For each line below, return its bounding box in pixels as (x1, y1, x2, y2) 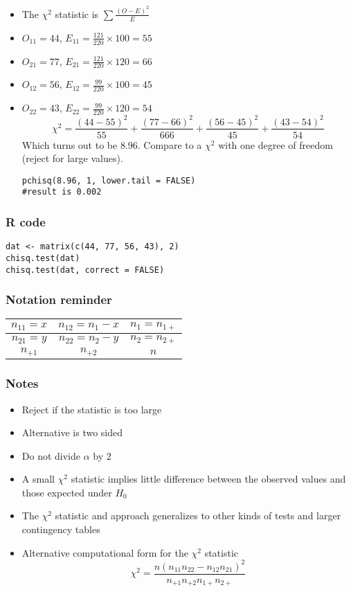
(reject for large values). (21, 151, 123, 165)
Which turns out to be (21, 137, 118, 152)
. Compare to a (137, 137, 202, 152)
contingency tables (21, 522, 100, 537)
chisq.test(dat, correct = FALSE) (6, 264, 165, 275)
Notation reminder (6, 291, 112, 308)
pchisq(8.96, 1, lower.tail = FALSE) (21, 175, 196, 186)
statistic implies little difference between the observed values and (71, 472, 346, 486)
